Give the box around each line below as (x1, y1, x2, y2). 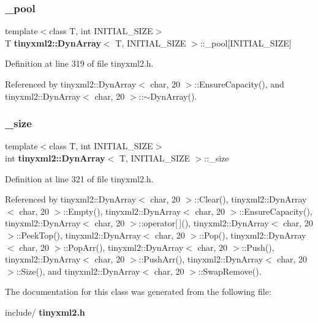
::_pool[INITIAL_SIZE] (200, 36, 292, 49)
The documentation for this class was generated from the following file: (5, 285, 271, 298)
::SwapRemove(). (198, 264, 262, 277)
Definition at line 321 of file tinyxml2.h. (5, 172, 154, 185)
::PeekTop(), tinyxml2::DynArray (16, 228, 141, 241)
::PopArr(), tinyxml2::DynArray (63, 240, 184, 253)
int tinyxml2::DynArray (5, 152, 105, 164)
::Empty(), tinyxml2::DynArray (63, 204, 181, 217)
